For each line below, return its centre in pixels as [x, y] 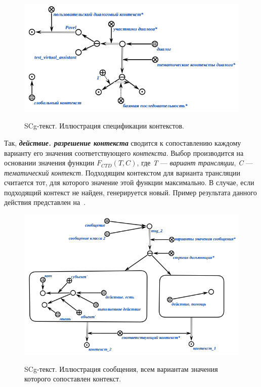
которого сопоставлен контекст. [73, 379]
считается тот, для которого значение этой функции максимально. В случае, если [129, 182]
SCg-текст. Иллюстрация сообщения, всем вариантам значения [121, 369]
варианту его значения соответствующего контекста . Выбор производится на [124, 153]
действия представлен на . [45, 202]
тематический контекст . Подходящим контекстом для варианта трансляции [122, 172]
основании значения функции [49, 163]
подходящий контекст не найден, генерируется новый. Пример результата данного [130, 192]
